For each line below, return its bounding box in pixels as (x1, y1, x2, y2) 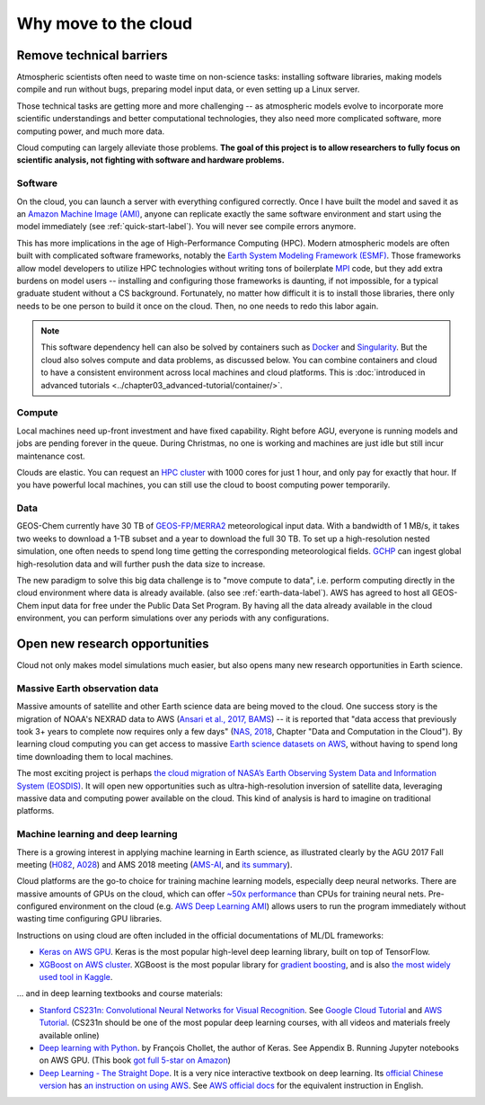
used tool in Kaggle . (39, 972, 113, 983)
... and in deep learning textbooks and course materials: (16, 988, 224, 999)
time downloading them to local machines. (16, 751, 174, 762)
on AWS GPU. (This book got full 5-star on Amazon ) (39, 1055, 231, 1065)
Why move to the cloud (16, 13, 193, 33)
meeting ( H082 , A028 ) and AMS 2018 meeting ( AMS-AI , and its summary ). (16, 859, 293, 869)
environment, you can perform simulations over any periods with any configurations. (16, 612, 330, 624)
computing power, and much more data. (16, 126, 165, 137)
